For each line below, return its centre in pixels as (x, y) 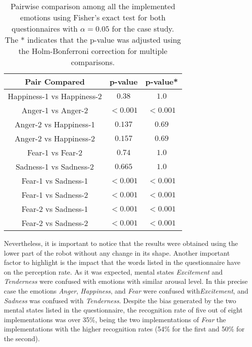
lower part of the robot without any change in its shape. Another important (117, 252)
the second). (22, 338)
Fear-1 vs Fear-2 (55, 152)
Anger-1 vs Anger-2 (55, 110)
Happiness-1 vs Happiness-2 (55, 96)
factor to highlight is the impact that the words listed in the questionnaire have (122, 262)
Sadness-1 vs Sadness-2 (55, 166)
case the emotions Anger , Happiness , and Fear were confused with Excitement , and (126, 290)
